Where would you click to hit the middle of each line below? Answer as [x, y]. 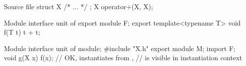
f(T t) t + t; [22, 32]
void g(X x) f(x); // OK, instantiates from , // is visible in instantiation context [123, 58]
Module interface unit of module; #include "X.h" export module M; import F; [120, 48]
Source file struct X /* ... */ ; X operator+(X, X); [78, 6]
